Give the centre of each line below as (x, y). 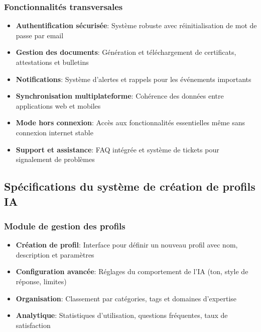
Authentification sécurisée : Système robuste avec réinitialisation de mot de (136, 25)
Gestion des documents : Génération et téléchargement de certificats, (126, 52)
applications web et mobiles (58, 105)
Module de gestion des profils (65, 226)
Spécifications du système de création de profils (130, 186)
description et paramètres (55, 254)
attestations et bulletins (52, 62)
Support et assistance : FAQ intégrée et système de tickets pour (117, 149)
